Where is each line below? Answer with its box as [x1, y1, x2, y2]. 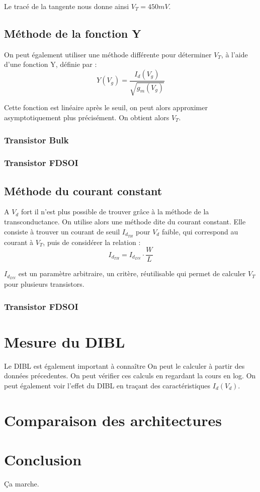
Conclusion [4, 449, 82, 469]
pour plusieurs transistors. [4, 279, 84, 289]
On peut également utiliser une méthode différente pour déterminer [4, 49, 212, 59]
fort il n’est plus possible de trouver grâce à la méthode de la [21, 206, 209, 217]
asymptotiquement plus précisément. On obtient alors [4, 112, 169, 122]
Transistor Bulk [4, 133, 69, 146]
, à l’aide [221, 49, 248, 59]
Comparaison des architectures [4, 409, 222, 430]
